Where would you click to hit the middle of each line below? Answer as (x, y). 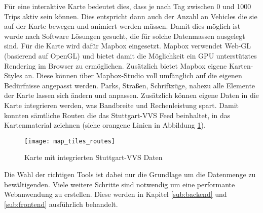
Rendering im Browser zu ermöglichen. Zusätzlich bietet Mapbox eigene (116, 65)
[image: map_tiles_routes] (70, 141)
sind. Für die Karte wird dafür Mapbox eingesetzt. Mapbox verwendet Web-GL (128, 46)
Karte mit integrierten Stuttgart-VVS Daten (93, 157)
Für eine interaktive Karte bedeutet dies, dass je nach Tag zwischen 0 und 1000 (128, 6)
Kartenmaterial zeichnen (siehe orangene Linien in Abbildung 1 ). (105, 125)
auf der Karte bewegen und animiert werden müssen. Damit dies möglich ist (122, 26)
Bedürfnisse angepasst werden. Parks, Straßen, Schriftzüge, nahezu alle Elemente (130, 85)
